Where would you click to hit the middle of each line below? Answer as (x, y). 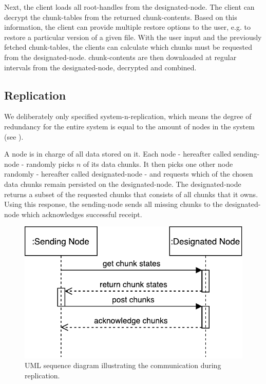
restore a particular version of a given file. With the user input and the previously (133, 37)
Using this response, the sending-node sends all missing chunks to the (113, 204)
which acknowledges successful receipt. (82, 214)
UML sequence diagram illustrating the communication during (123, 365)
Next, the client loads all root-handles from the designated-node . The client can (129, 7)
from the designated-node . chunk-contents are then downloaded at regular (120, 57)
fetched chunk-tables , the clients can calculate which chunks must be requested (128, 47)
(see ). (14, 136)
